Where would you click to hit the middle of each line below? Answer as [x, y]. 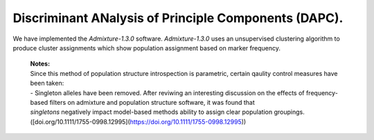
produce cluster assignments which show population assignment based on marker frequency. [146, 48]
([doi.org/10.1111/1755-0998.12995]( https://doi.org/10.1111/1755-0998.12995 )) [138, 121]
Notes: [40, 64]
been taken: [47, 83]
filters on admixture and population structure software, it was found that [152, 102]
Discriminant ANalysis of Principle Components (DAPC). [178, 18]
